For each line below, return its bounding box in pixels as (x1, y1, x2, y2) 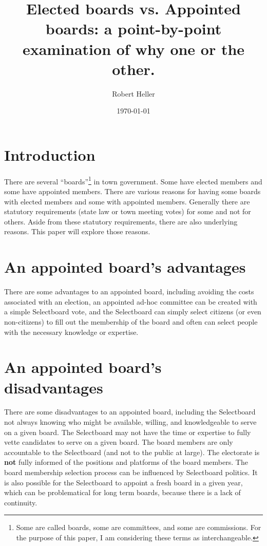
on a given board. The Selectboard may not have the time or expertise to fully (4, 426, 251, 437)
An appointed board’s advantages (4, 256, 246, 277)
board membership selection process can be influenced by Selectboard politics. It (4, 467, 258, 477)
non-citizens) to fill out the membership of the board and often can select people (4, 316, 258, 327)
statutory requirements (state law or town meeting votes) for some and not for (4, 206, 251, 217)
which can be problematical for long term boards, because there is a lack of (4, 487, 241, 498)
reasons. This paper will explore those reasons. (4, 226, 150, 237)
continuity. (4, 497, 37, 507)
